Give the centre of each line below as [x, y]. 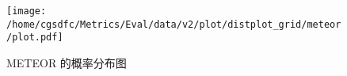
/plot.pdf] [35, 38]
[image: [27, 11]
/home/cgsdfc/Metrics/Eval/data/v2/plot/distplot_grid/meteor [174, 24]
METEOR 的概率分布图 [67, 62]
